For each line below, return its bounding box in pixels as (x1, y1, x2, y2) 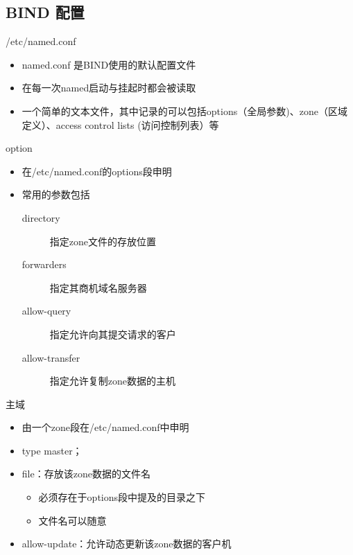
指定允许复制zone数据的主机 (49, 373, 176, 388)
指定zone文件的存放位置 (49, 234, 157, 248)
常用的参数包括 (21, 187, 90, 202)
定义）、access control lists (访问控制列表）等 (21, 117, 219, 132)
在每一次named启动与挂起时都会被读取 (21, 80, 196, 95)
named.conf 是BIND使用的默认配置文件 (21, 57, 196, 71)
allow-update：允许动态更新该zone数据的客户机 (21, 536, 232, 551)
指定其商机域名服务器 (49, 280, 147, 294)
